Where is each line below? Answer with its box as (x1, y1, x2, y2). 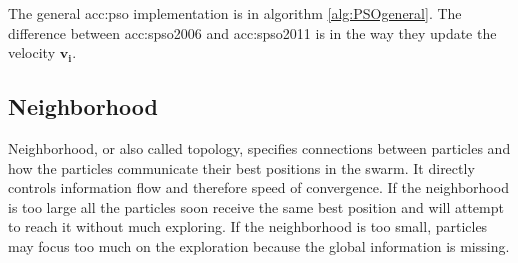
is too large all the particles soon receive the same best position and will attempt (8, 196, 504, 217)
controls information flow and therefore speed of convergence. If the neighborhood (8, 177, 509, 198)
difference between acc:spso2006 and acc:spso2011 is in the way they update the (8, 22, 497, 43)
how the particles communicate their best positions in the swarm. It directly (8, 157, 475, 178)
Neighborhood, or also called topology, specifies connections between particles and (8, 137, 511, 158)
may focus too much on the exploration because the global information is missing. (8, 235, 510, 256)
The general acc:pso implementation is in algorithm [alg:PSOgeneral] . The (8, 3, 462, 23)
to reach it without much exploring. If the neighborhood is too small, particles (8, 216, 488, 237)
